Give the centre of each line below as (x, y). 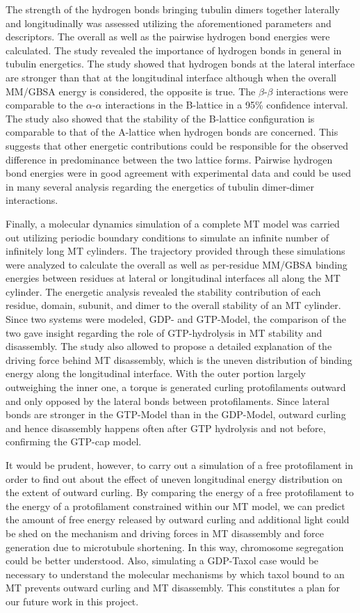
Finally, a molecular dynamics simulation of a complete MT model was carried (173, 223)
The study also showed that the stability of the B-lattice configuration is (160, 118)
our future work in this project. (72, 601)
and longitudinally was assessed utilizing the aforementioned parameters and (169, 23)
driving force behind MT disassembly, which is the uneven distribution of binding (179, 359)
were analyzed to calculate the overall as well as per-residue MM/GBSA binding (177, 264)
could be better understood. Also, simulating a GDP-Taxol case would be (162, 560)
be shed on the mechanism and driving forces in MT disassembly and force (165, 533)
